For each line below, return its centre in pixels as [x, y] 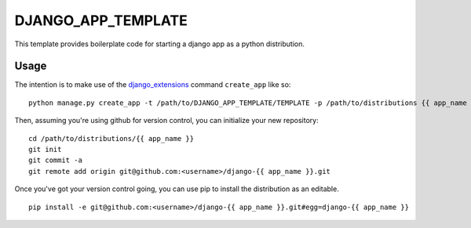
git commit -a [55, 160]
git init [45, 150]
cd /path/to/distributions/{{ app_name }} [111, 138]
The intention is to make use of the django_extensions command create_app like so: [153, 85]
